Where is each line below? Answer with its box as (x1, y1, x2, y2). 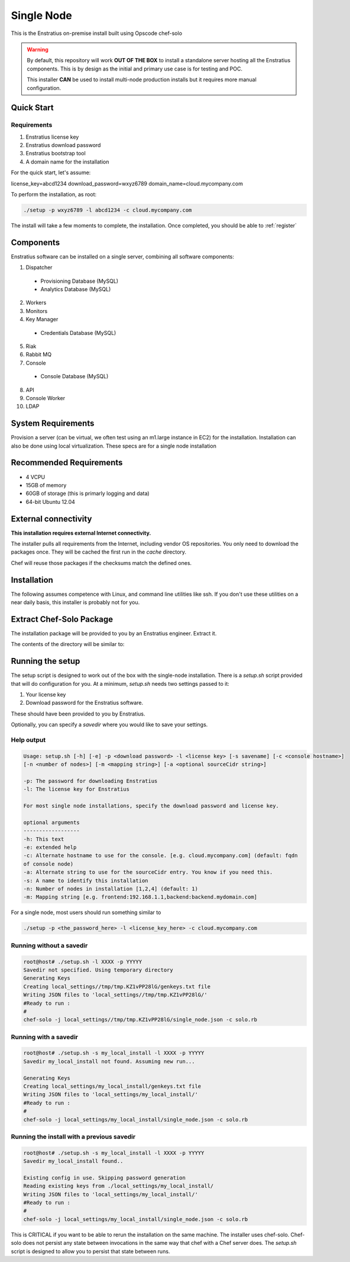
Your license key (25, 691, 66, 698)
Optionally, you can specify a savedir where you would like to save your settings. (11, 721, 208, 729)
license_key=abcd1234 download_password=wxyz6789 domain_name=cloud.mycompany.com (11, 180, 244, 187)
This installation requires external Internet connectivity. (11, 529, 151, 536)
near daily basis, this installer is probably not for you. (11, 599, 140, 606)
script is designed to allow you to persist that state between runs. (11, 1248, 170, 1255)
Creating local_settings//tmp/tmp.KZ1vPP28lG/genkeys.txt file (23, 983, 211, 990)
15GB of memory (25, 481, 67, 488)
